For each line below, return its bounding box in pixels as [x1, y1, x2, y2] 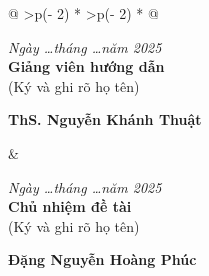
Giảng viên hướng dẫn [8, 56, 165, 77]
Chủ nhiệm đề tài [8, 196, 132, 217]
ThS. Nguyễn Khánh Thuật [8, 109, 202, 130]
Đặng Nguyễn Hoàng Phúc [8, 249, 197, 270]
